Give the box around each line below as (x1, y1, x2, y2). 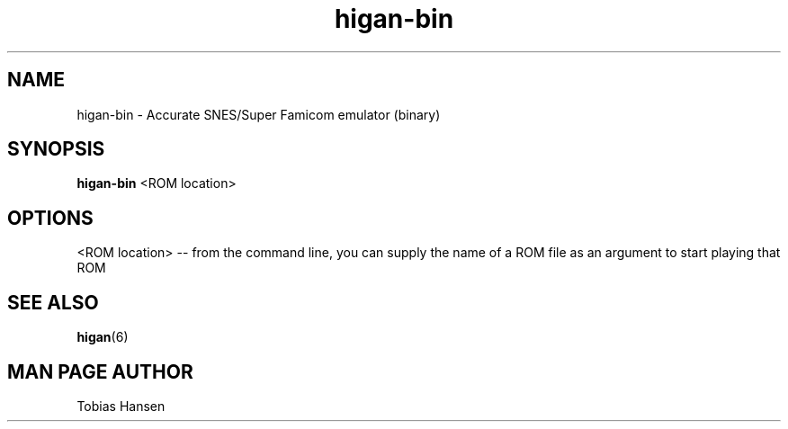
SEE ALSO (7, 290, 99, 314)
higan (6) (76, 329, 129, 345)
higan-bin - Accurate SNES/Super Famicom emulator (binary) (76, 106, 441, 122)
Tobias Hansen (76, 398, 166, 414)
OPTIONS (7, 206, 94, 229)
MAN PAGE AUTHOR (7, 360, 193, 383)
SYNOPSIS (7, 138, 105, 161)
